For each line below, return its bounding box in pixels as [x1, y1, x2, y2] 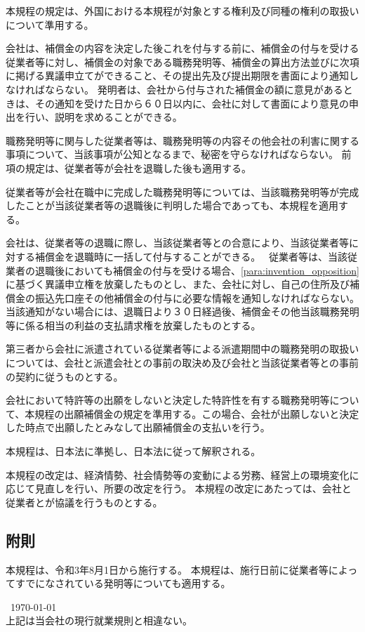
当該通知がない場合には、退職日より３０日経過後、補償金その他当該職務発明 [6, 304, 359, 319]
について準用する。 [6, 17, 94, 32]
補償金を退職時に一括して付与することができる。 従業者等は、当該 [34, 249, 347, 263]
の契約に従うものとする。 [6, 369, 124, 383]
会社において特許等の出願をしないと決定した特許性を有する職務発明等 [6, 393, 330, 407]
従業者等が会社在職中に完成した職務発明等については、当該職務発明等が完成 [6, 184, 359, 199]
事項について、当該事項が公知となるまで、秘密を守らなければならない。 [6, 147, 338, 162]
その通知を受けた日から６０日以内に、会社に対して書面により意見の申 [34, 96, 359, 110]
